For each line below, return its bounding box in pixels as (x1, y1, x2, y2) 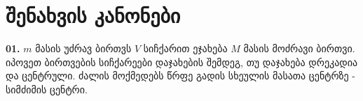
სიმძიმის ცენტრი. (6, 81, 88, 96)
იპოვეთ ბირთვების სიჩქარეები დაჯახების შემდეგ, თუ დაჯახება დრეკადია (6, 54, 358, 69)
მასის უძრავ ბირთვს (35, 41, 132, 56)
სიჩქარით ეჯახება (143, 41, 228, 56)
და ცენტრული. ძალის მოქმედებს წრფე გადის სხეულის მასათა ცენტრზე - (6, 68, 356, 83)
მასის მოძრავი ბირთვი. (243, 41, 355, 56)
